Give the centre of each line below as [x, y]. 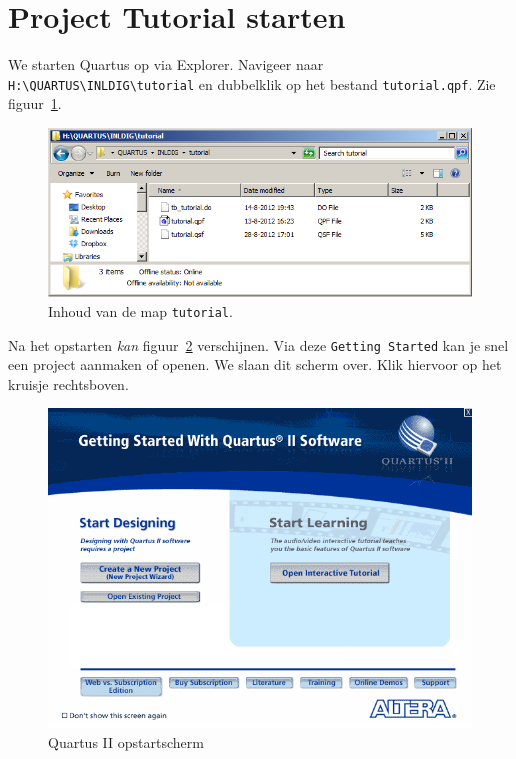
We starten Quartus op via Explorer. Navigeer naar [166, 64]
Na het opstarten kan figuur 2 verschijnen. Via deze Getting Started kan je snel [258, 344]
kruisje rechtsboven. [68, 383]
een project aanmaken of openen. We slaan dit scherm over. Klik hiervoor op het [255, 364]
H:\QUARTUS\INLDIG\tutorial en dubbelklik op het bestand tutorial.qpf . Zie [252, 83]
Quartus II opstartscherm [126, 741]
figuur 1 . [35, 103]
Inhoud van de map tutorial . [140, 310]
